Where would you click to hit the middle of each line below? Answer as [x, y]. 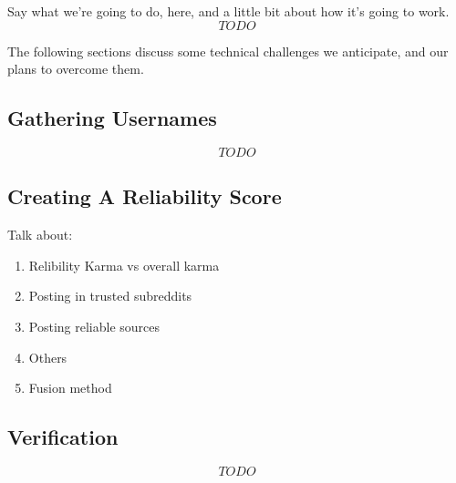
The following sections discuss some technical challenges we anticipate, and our [228, 51]
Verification [63, 437]
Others [48, 357]
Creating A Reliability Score [145, 196]
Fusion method [70, 388]
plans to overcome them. [76, 69]
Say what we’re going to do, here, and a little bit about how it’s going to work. [228, 11]
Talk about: [40, 235]
